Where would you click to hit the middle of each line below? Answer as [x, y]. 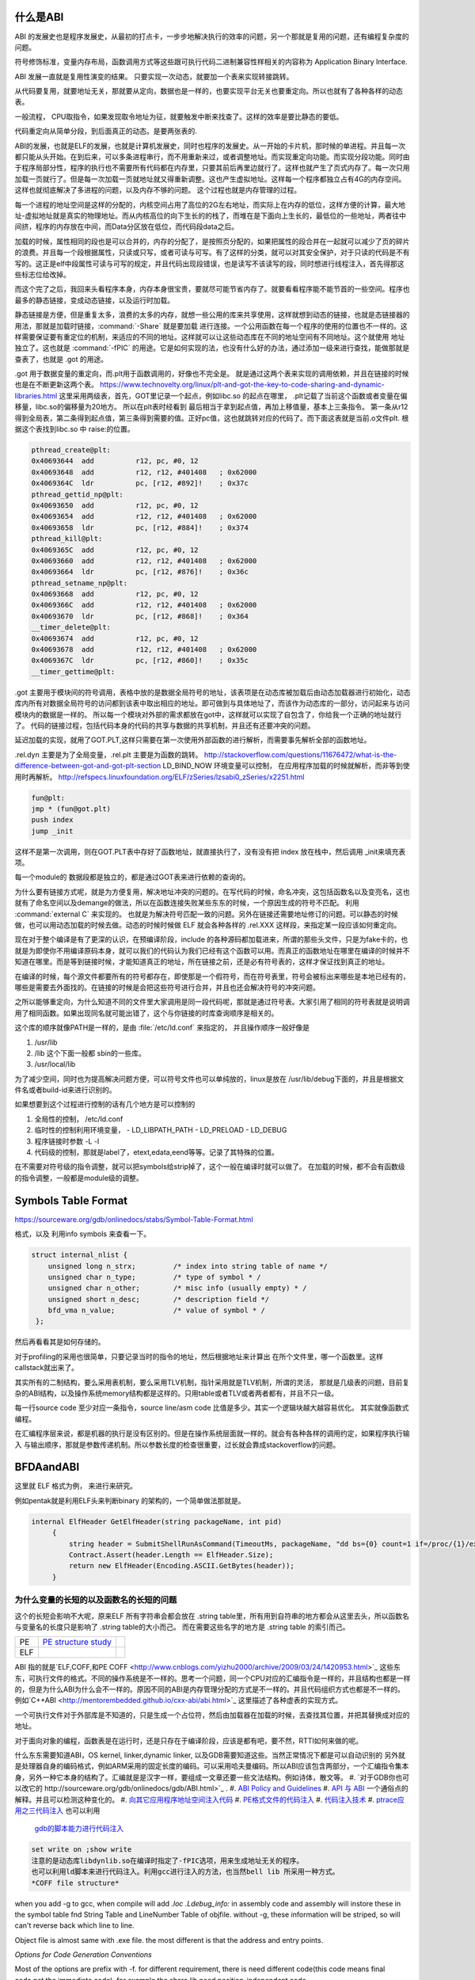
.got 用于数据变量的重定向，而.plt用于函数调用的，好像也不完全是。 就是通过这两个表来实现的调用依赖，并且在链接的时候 [212, 374]
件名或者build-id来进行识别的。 [65, 1090]
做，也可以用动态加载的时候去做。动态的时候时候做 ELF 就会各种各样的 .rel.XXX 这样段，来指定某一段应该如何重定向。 [208, 925]
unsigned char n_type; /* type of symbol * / [154, 1277]
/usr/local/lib [55, 1064]
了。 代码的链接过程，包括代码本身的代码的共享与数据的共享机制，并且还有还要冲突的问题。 [165, 725]
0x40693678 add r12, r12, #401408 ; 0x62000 [144, 650]
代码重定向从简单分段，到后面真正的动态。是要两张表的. [106, 131]
